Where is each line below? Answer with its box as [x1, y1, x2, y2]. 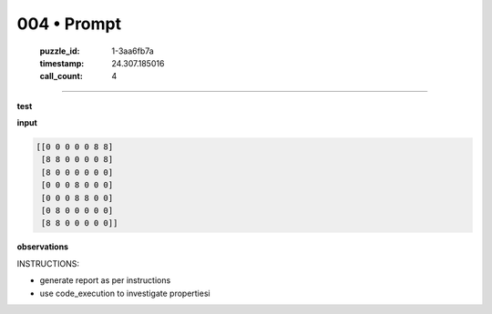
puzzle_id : [39, 46, 80, 56]
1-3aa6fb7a [111, 46, 154, 56]
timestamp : [39, 57, 85, 68]
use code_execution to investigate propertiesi [39, 288, 210, 299]
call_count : [39, 71, 84, 82]
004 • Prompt [16, 14, 122, 34]
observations [16, 241, 68, 252]
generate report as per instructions [39, 275, 171, 286]
